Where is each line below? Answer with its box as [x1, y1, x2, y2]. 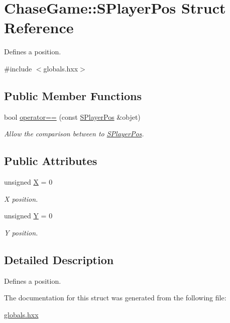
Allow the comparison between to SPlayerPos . [4, 128, 144, 139]
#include [4, 63, 32, 73]
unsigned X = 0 [4, 177, 53, 187]
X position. [4, 193, 38, 204]
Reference [4, 17, 74, 38]
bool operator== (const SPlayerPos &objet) [4, 111, 141, 122]
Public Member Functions [4, 88, 142, 103]
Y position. [4, 227, 38, 237]
